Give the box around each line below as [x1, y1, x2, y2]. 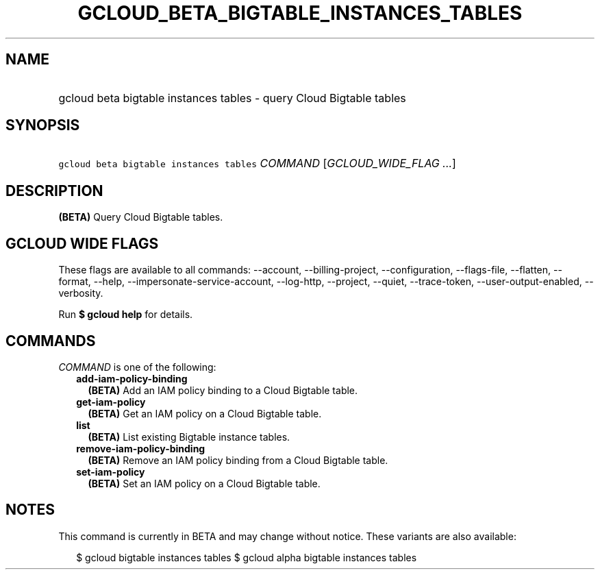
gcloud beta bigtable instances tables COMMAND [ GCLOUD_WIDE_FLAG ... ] [58, 156, 456, 171]
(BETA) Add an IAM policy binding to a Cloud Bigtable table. [88, 384, 358, 396]
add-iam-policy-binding [76, 372, 188, 384]
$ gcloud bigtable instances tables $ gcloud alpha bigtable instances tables [76, 551, 417, 563]
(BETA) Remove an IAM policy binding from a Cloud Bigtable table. [88, 454, 388, 466]
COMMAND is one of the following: [58, 360, 216, 373]
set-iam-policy [76, 465, 145, 478]
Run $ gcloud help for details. [58, 308, 193, 321]
